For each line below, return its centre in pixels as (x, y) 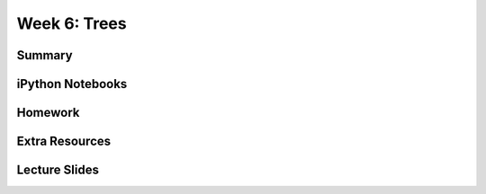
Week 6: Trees (72, 23)
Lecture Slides (58, 170)
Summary (45, 55)
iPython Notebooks (72, 84)
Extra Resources (64, 141)
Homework (48, 113)
